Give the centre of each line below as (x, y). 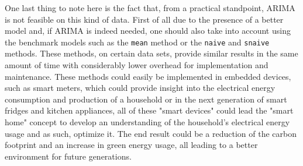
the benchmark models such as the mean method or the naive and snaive (137, 42)
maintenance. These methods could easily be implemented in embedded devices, (148, 76)
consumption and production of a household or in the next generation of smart (146, 99)
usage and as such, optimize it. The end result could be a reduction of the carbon (151, 133)
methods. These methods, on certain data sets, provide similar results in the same (151, 53)
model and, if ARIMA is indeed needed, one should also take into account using (148, 31)
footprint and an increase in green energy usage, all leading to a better (131, 145)
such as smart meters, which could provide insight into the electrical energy (140, 88)
